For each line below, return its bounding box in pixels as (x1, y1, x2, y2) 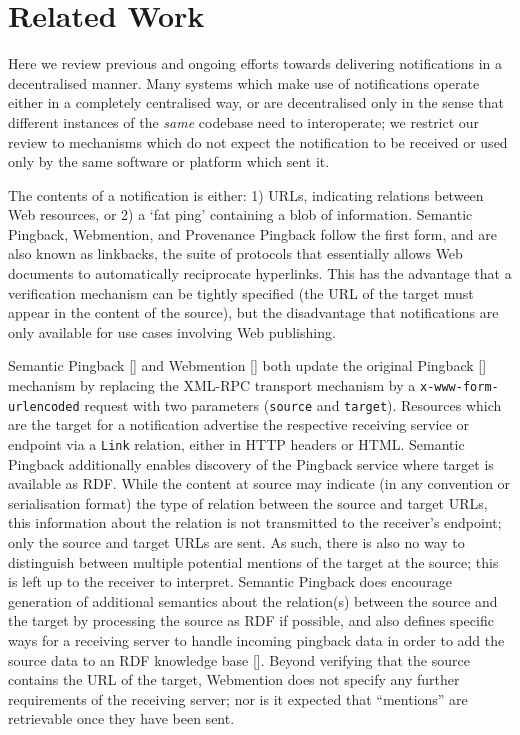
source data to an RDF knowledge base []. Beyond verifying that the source (8, 649, 470, 670)
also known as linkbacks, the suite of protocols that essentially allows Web (8, 243, 463, 264)
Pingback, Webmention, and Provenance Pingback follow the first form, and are (8, 223, 497, 244)
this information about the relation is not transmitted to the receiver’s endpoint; (8, 512, 502, 533)
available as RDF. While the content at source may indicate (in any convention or (8, 473, 511, 494)
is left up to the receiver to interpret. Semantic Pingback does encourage (8, 571, 452, 592)
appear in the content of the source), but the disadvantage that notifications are (8, 302, 499, 323)
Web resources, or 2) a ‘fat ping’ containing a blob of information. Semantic (8, 204, 473, 225)
